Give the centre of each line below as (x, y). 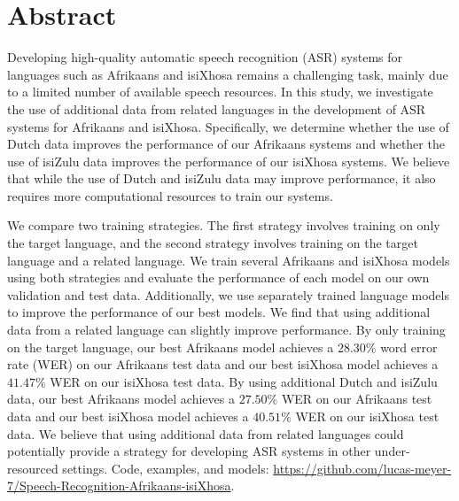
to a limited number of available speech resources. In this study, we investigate (220, 92)
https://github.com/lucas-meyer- (362, 468)
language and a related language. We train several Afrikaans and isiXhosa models (229, 260)
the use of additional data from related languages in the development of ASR (217, 108)
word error (409, 347)
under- (392, 451)
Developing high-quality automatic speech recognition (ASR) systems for (205, 57)
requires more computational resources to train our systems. (170, 195)
